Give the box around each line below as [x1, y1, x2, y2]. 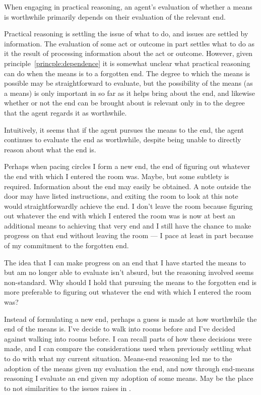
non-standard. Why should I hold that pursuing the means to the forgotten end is [4, 276, 257, 287]
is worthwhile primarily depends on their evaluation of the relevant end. [4, 11, 226, 22]
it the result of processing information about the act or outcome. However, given [4, 48, 253, 59]
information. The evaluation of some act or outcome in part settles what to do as [4, 38, 254, 48]
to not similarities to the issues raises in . [4, 382, 131, 393]
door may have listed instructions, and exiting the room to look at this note [4, 191, 238, 201]
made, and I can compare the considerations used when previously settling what [4, 343, 251, 354]
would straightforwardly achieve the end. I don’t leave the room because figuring [4, 200, 253, 211]
